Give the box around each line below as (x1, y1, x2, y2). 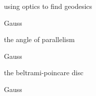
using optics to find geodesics (4, 1, 93, 11)
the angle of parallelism (4, 34, 75, 45)
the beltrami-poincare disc (4, 67, 84, 78)
